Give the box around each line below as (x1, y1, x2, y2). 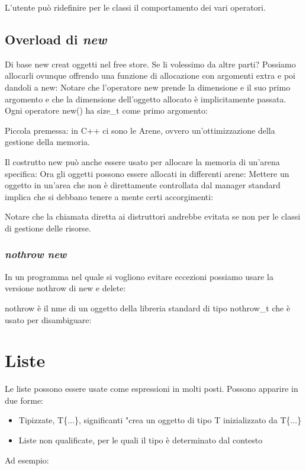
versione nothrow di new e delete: (5, 282, 126, 294)
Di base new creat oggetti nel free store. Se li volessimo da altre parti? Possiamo (5, 57, 296, 70)
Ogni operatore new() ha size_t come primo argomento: (5, 104, 208, 117)
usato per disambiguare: (5, 313, 92, 326)
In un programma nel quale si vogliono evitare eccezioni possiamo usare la (5, 270, 273, 282)
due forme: (5, 394, 43, 406)
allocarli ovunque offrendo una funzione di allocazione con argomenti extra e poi (5, 69, 295, 82)
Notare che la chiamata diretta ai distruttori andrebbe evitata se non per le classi (5, 210, 301, 223)
